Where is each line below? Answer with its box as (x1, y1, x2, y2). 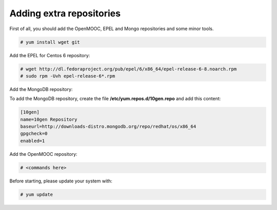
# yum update (20, 192, 53, 197)
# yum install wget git (20, 39, 81, 45)
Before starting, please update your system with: (9, 178, 112, 184)
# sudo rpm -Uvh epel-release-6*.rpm (20, 73, 115, 79)
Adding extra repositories (9, 8, 121, 19)
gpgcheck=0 (20, 131, 48, 136)
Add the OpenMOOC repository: (9, 151, 77, 157)
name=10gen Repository (20, 116, 77, 122)
